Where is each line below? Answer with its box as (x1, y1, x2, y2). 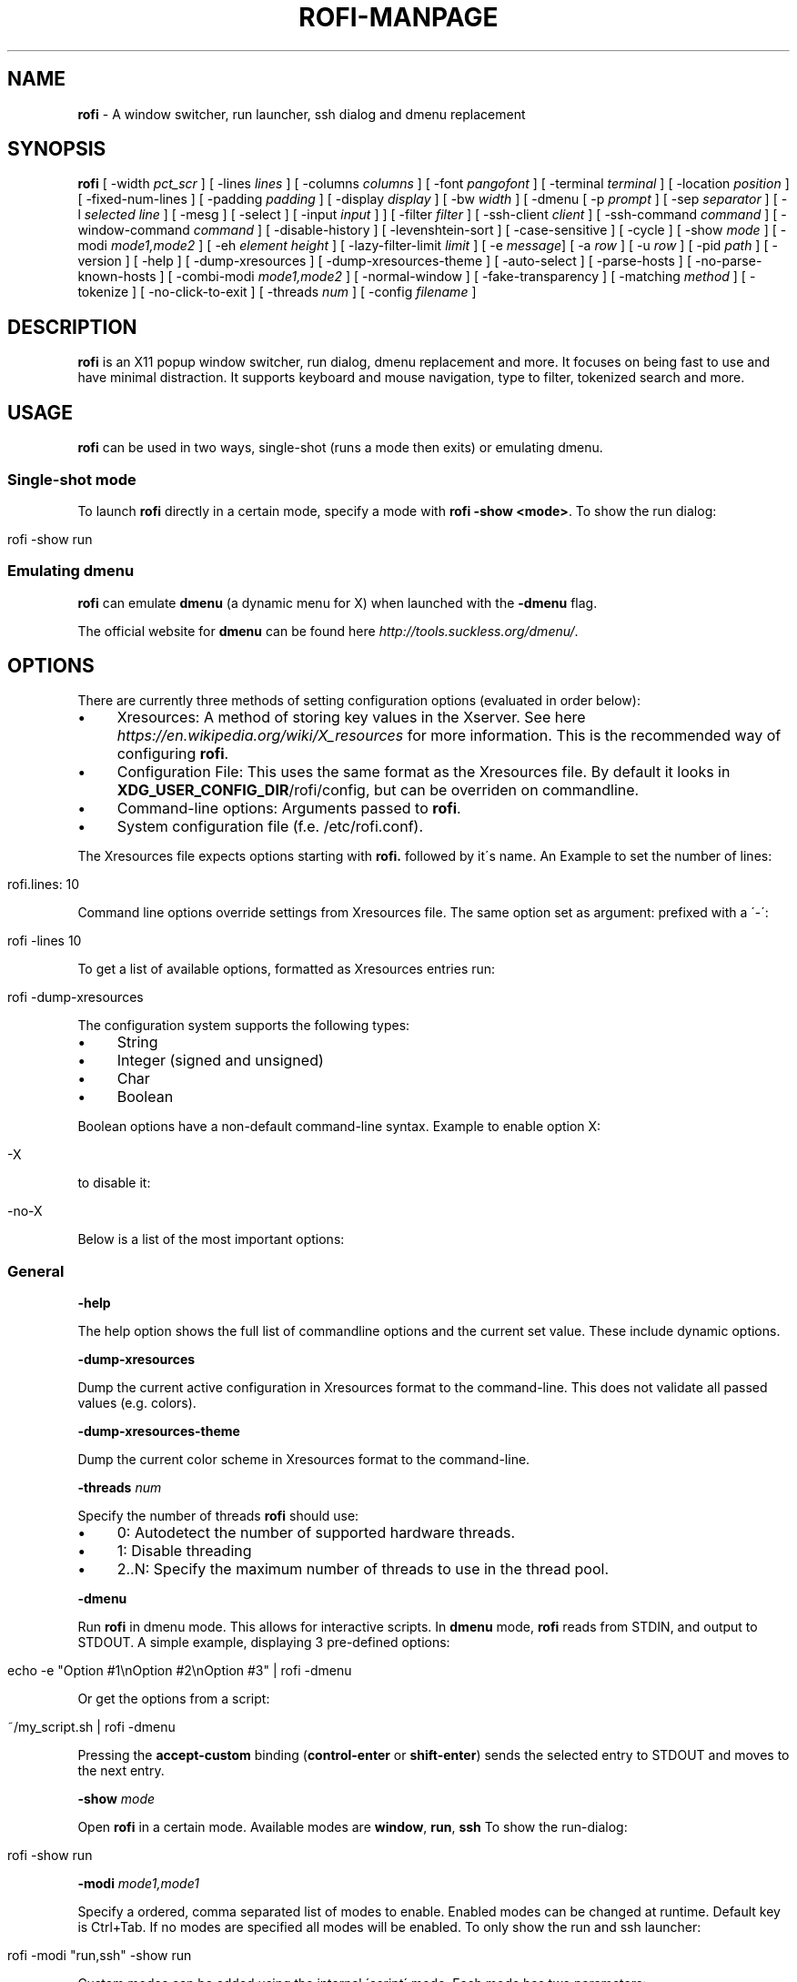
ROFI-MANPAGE (298, 2, 499, 33)
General (7, 1261, 65, 1280)
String (116, 1033, 158, 1052)
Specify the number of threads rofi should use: (77, 1508, 359, 1524)
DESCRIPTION (7, 315, 137, 339)
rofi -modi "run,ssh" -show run (7, 1947, 192, 1964)
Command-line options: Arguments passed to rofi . (116, 799, 461, 818)
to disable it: (77, 1175, 151, 1191)
